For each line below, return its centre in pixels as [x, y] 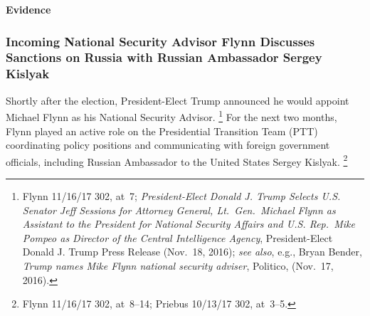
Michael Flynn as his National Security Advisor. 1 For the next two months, [171, 116]
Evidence [28, 9]
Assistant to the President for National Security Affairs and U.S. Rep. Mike [189, 224]
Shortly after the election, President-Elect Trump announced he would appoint [178, 100]
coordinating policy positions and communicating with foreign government [168, 145]
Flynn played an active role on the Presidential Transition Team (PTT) [162, 131]
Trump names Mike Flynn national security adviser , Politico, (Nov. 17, [178, 265]
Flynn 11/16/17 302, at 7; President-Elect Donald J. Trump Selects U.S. [181, 195]
